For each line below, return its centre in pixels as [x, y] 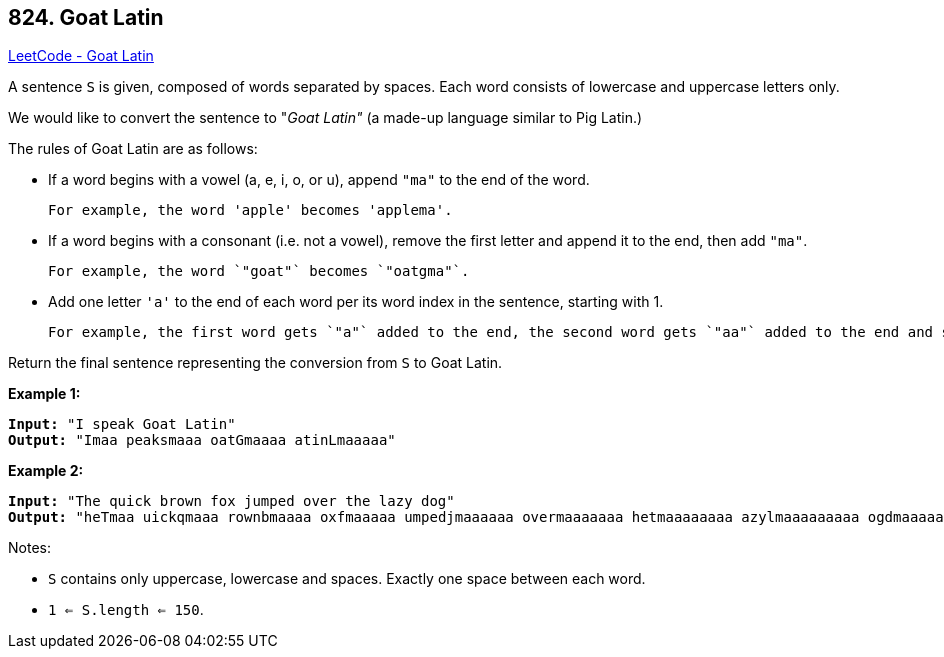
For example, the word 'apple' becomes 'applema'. [250, 210]
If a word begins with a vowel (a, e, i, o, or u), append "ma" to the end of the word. [319, 180]
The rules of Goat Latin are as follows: [133, 149]
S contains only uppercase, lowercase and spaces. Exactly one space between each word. [347, 579]
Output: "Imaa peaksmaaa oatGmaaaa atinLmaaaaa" [202, 440]
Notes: [29, 548]
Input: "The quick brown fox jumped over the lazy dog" [231, 501]
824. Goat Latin [86, 17]
